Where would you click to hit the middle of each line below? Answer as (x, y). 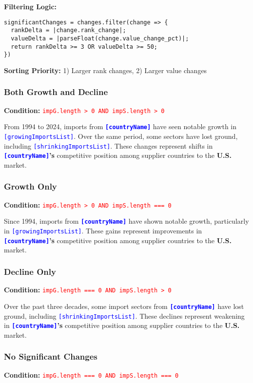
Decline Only (30, 271)
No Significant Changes (51, 356)
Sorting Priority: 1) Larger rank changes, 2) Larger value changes (106, 70)
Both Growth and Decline (56, 92)
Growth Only (30, 186)
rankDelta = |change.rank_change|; (68, 30)
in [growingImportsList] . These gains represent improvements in (103, 231)
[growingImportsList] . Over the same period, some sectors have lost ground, (121, 136)
